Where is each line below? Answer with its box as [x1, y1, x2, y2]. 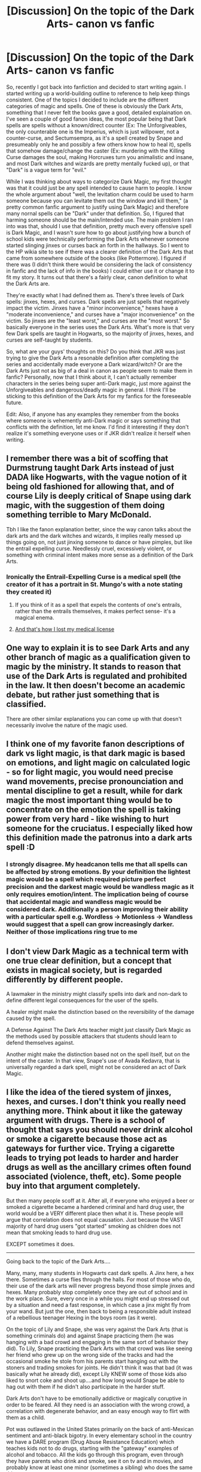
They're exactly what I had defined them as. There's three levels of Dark [6, 291, 184, 298]
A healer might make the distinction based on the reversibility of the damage [6, 1008, 194, 1015]
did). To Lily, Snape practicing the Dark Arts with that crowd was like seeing [6, 1345, 193, 1352]
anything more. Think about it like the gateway [6, 1106, 183, 1116]
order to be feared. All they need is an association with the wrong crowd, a [6, 1401, 190, 1408]
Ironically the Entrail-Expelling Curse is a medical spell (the [6, 572, 181, 581]
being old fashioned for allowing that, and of [6, 481, 175, 492]
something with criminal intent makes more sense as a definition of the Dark [6, 551, 194, 558]
